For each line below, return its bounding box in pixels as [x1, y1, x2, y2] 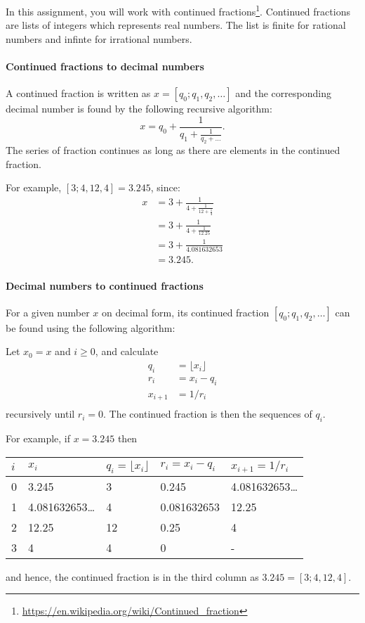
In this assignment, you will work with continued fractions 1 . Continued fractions [6, 2, 350, 18]
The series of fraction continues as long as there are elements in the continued [6, 143, 340, 158]
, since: [150, 180, 180, 195]
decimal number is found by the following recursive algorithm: [6, 101, 272, 116]
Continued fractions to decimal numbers [6, 59, 204, 74]
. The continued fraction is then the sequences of [103, 406, 312, 421]
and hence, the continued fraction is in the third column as [6, 569, 259, 584]
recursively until [6, 406, 75, 421]
